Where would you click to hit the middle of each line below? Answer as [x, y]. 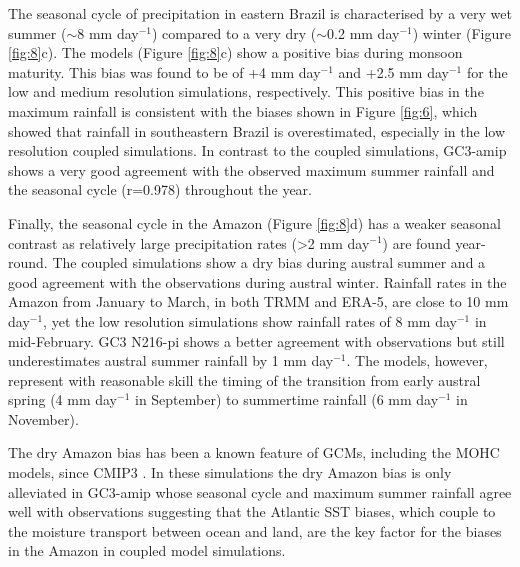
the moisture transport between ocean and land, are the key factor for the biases [255, 530]
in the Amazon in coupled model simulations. [147, 550]
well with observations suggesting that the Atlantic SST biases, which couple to [252, 511]
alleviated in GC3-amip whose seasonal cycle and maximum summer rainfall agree [260, 491]
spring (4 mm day [63, 399]
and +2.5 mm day [393, 71]
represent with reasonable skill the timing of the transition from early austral [244, 379]
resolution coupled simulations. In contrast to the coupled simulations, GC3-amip [257, 150]
